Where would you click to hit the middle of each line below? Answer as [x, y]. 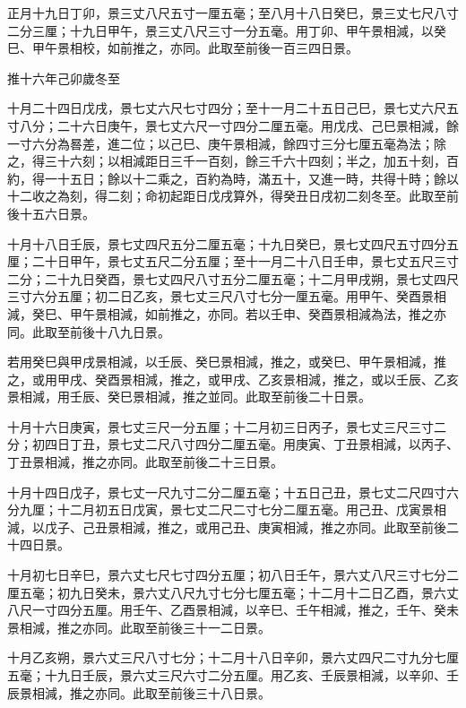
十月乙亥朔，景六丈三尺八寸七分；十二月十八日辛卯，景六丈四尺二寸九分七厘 [233, 657]
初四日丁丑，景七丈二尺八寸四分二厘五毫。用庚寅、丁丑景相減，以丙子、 [245, 444]
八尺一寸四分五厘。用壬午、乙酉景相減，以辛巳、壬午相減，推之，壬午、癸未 [233, 610]
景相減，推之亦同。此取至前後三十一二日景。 [139, 627]
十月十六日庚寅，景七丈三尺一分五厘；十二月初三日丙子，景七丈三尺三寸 [220, 426]
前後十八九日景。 [120, 331]
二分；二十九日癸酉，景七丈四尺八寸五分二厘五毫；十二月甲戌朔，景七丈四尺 [233, 278]
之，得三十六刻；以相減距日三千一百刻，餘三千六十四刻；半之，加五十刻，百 [233, 161]
